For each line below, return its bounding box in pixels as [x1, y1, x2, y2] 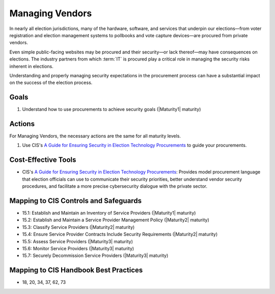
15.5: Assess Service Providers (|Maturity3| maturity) [22, 238, 133, 244]
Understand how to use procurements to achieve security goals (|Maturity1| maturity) [22, 106, 201, 112]
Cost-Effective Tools [9, 156, 76, 164]
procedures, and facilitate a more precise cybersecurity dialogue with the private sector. [22, 183, 208, 189]
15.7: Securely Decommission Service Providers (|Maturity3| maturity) [22, 252, 169, 259]
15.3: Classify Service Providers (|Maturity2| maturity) [22, 224, 135, 230]
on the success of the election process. [9, 79, 93, 86]
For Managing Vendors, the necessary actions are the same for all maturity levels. [9, 133, 181, 139]
